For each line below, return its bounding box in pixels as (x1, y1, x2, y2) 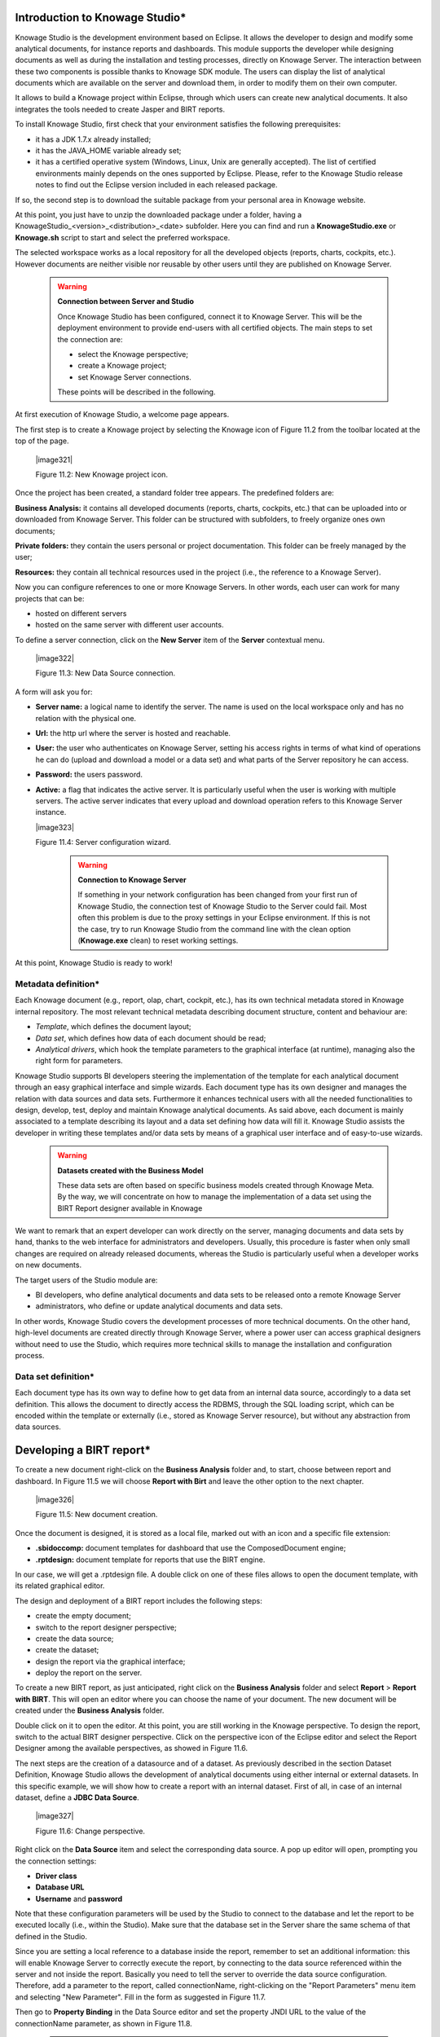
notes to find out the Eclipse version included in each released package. (35, 180, 278, 190)
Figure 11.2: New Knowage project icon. (35, 469, 169, 480)
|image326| (35, 1494, 75, 1504)
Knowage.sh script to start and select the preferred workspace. (15, 232, 231, 242)
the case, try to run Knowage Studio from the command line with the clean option (77, 924, 351, 934)
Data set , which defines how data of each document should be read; (35, 1033, 266, 1043)
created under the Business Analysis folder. (15, 1705, 165, 1715)
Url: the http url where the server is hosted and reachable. (35, 728, 231, 738)
